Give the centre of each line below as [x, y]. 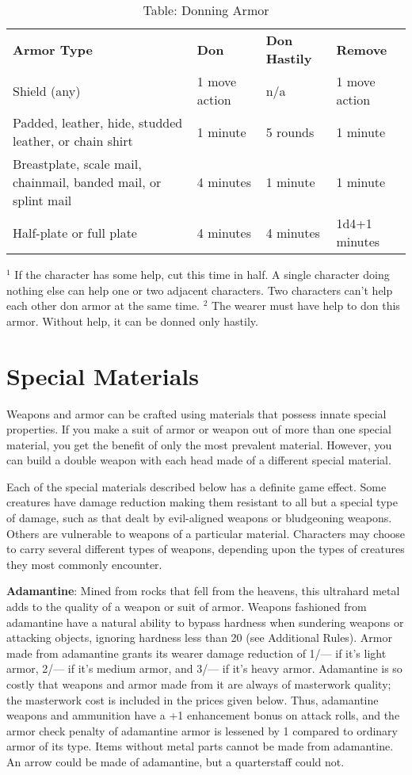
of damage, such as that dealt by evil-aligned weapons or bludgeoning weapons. [199, 518]
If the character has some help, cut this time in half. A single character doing [202, 274]
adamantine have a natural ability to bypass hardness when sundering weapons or [205, 622]
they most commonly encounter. [84, 564]
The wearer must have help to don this [306, 305]
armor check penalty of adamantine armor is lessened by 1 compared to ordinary [202, 730]
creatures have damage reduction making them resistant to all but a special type [202, 502]
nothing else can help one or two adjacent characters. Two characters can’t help [200, 290]
